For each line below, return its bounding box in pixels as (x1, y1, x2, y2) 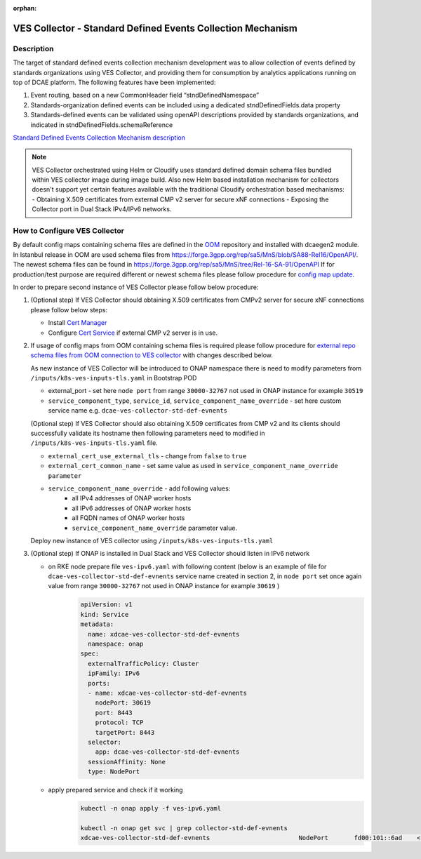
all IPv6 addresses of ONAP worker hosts (72, 504, 192, 512)
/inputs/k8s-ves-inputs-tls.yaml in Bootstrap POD (30, 374, 197, 382)
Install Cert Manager (48, 319, 107, 327)
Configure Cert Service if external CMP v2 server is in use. (48, 328, 218, 337)
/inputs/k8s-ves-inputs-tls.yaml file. (30, 439, 158, 447)
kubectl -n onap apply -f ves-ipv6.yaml (80, 804, 221, 813)
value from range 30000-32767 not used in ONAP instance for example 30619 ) (48, 582, 280, 590)
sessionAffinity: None (88, 758, 166, 766)
